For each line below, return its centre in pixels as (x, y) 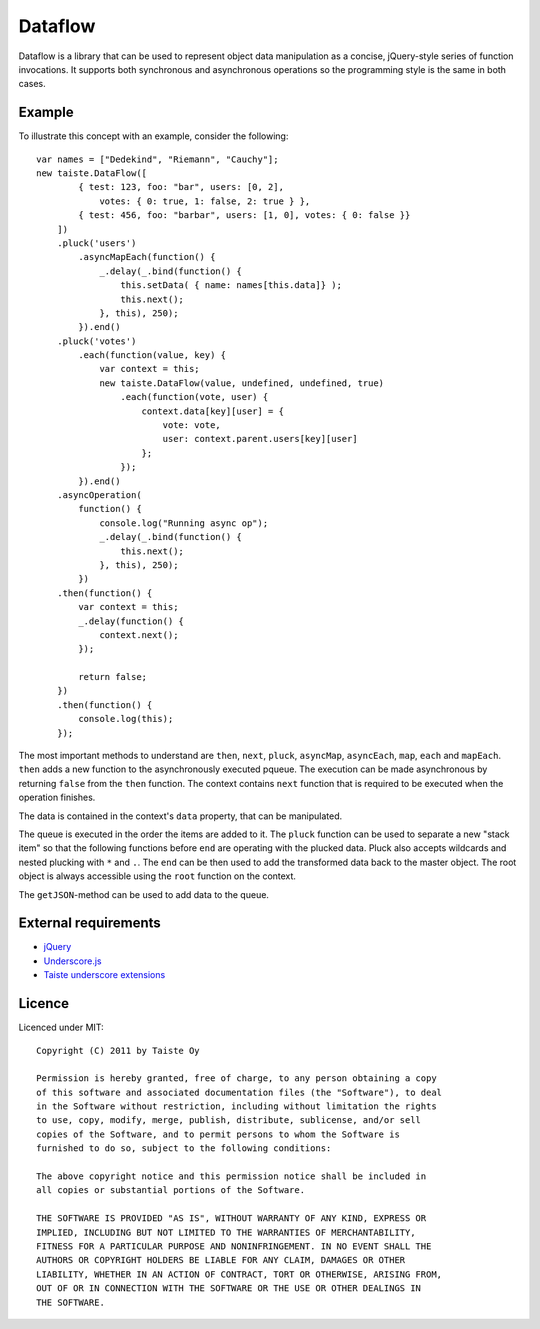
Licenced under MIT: (61, 1027)
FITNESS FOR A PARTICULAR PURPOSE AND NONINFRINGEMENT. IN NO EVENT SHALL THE (234, 1246)
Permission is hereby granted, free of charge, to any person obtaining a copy (236, 1078)
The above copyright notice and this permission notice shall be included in (231, 1176)
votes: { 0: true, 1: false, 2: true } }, (205, 201)
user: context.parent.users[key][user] (260, 439)
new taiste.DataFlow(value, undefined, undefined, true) (242, 383)
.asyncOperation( (99, 495)
